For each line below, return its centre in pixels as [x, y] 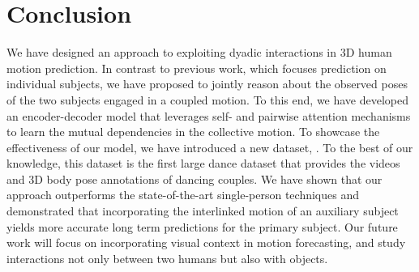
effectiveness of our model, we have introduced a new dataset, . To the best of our [210, 147]
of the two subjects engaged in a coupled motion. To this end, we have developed [208, 99]
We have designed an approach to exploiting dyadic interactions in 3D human [199, 52]
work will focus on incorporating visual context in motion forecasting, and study [206, 242]
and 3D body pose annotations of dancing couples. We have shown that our [195, 178]
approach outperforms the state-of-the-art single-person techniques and [183, 195]
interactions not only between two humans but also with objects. [167, 258]
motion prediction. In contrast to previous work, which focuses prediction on [197, 68]
